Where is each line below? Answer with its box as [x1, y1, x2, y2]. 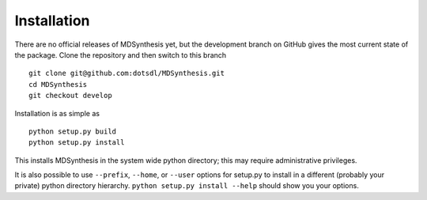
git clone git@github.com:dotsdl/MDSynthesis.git [28, 69, 225, 78]
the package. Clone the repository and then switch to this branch [14, 50, 227, 59]
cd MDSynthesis [28, 80, 88, 89]
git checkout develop [28, 91, 112, 100]
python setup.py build [28, 126, 117, 136]
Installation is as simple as [14, 108, 100, 118]
